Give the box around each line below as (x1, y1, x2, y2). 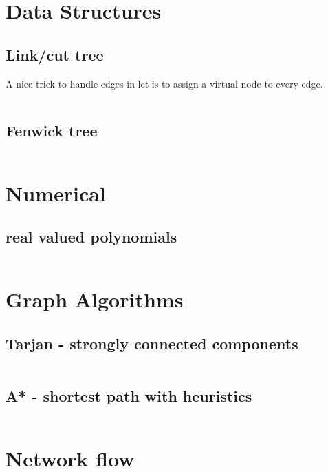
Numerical (6, 178, 106, 207)
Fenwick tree (6, 119, 98, 141)
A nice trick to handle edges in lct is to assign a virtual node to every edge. (6, 76, 323, 90)
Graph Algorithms (6, 285, 184, 314)
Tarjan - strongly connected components (6, 332, 298, 353)
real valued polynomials (6, 226, 177, 247)
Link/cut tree (6, 43, 104, 65)
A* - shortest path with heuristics (6, 384, 252, 406)
